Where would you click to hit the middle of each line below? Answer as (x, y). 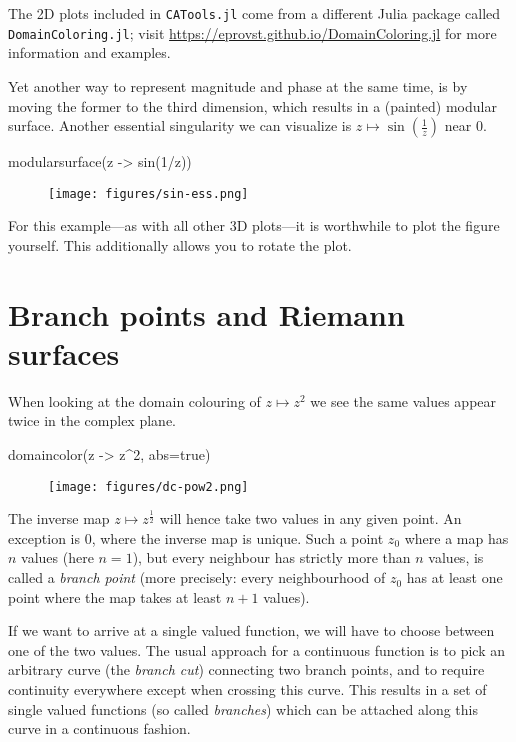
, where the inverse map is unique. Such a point (237, 537)
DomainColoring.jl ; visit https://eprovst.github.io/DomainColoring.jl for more (252, 32)
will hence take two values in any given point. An (310, 518)
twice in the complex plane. (92, 420)
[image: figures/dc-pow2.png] (148, 486)
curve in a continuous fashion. (99, 728)
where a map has (456, 537)
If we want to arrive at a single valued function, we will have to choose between (251, 630)
